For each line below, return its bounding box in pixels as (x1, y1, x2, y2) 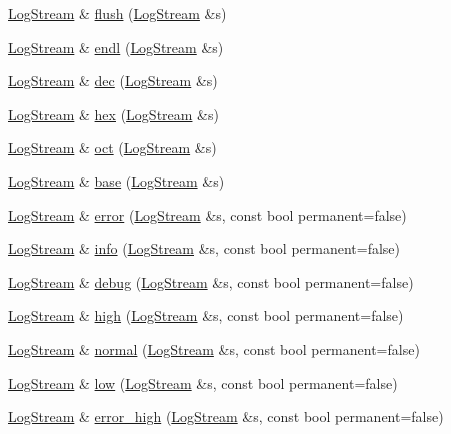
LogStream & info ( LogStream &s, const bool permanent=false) (8, 238, 401, 259)
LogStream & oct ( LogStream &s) (8, 137, 217, 158)
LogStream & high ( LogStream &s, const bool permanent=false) (8, 305, 404, 326)
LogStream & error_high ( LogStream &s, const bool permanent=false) (8, 406, 444, 427)
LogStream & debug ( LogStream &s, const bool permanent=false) (8, 271, 414, 292)
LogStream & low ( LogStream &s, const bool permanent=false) (8, 372, 398, 393)
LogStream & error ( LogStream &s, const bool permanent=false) (8, 204, 407, 225)
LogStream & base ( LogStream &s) (8, 170, 225, 191)
